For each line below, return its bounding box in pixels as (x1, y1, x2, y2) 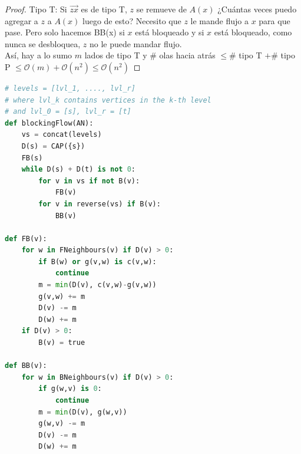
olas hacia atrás (159, 49, 216, 61)
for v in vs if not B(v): (38, 176, 140, 185)
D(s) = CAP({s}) (21, 142, 85, 150)
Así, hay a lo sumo (5, 49, 72, 61)
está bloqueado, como (214, 26, 292, 38)
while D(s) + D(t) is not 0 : (21, 165, 136, 174)
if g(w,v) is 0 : (38, 384, 102, 393)
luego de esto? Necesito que (82, 14, 181, 27)
